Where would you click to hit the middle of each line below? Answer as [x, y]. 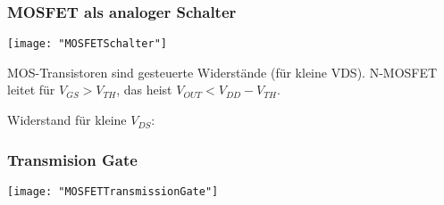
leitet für [31, 90]
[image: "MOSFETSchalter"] [87, 44]
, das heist [144, 90]
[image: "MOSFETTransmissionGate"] [113, 191]
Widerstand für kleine [67, 120]
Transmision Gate [72, 159]
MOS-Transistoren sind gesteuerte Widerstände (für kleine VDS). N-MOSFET [222, 72]
